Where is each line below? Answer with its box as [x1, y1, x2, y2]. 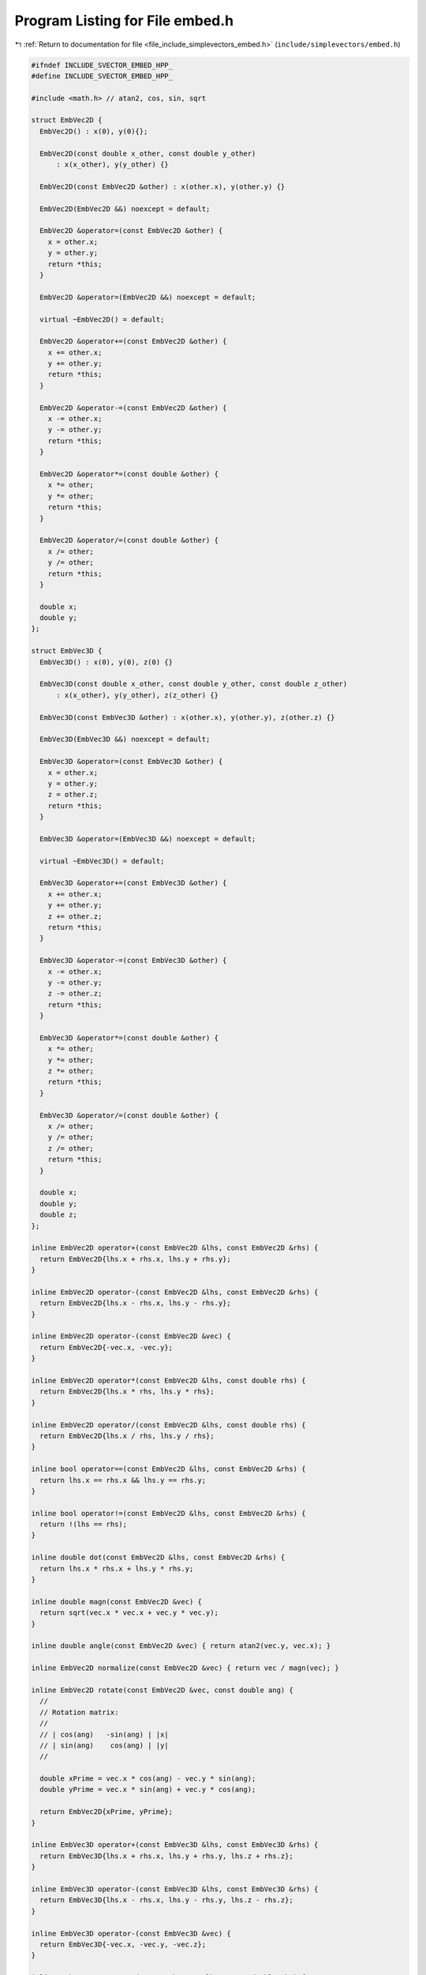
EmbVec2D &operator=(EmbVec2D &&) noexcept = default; [39, 292, 256, 302]
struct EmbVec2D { [31, 115, 103, 125]
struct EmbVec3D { [31, 646, 103, 656]
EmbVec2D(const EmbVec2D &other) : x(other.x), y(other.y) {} [39, 182, 286, 191]
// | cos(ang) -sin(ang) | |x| [39, 1730, 169, 1739]
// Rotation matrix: [39, 1707, 119, 1717]
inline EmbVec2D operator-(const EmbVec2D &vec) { [31, 1332, 232, 1341]
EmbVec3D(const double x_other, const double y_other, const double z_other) [39, 679, 348, 689]
